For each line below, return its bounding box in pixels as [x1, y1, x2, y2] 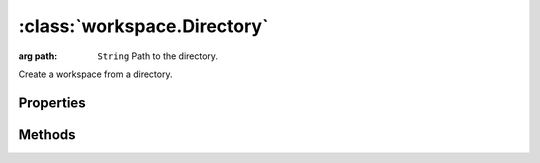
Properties [18, 94, 86, 111]
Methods [18, 126, 76, 143]
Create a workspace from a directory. [18, 68, 173, 80]
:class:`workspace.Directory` [18, 15, 269, 37]
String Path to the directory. [97, 50, 219, 62]
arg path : [18, 50, 58, 62]
